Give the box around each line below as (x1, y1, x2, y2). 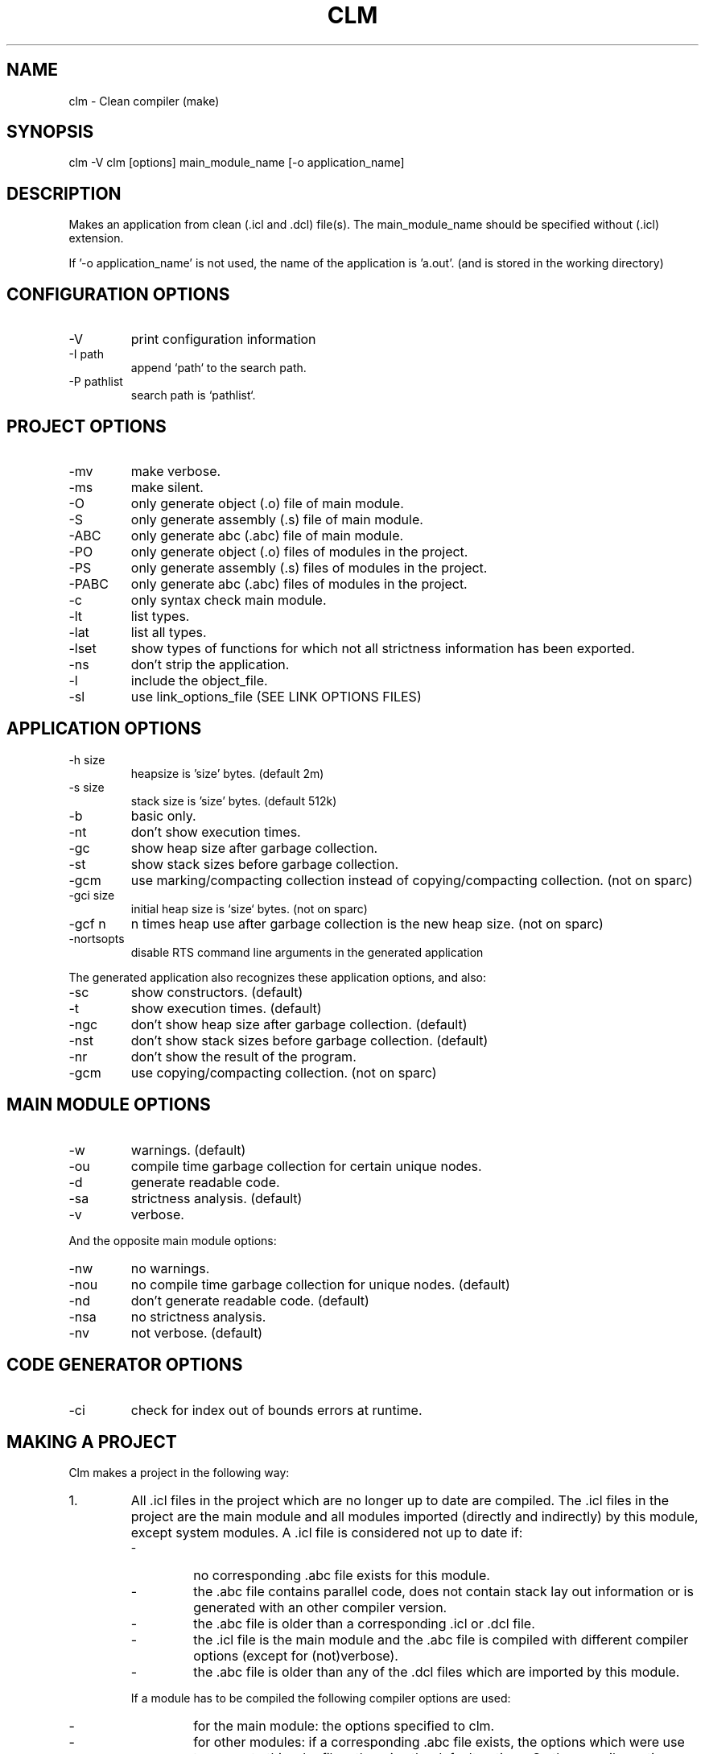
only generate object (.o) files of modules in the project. (130, 543, 468, 560)
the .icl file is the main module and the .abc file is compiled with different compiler (193, 1632, 689, 1649)
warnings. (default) (130, 1141, 246, 1158)
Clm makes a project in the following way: (68, 1466, 290, 1480)
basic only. (130, 807, 196, 824)
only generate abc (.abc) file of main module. (130, 527, 404, 544)
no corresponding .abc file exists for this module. (193, 1567, 490, 1584)
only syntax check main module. (130, 591, 327, 608)
